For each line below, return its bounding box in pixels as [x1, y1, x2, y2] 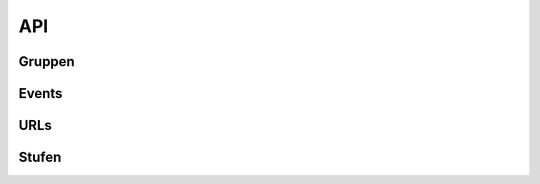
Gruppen [18, 53, 75, 70]
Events [18, 85, 63, 102]
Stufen [18, 149, 62, 166]
